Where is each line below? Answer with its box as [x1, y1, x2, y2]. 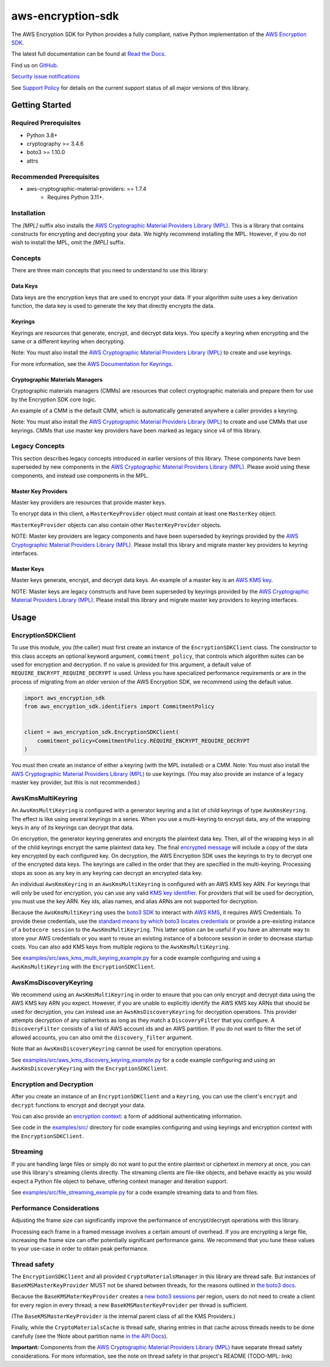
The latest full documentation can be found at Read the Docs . [11, 50, 166, 58]
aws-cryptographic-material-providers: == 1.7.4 [26, 185, 147, 192]
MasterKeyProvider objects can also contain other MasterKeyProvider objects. [11, 521, 222, 529]
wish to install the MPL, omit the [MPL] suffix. [11, 239, 125, 246]
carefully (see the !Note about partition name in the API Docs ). [11, 1332, 168, 1339]
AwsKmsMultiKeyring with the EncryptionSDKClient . [11, 963, 156, 970]
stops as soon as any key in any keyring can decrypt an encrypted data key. [11, 869, 203, 876]
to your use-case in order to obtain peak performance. [11, 1245, 149, 1253]
